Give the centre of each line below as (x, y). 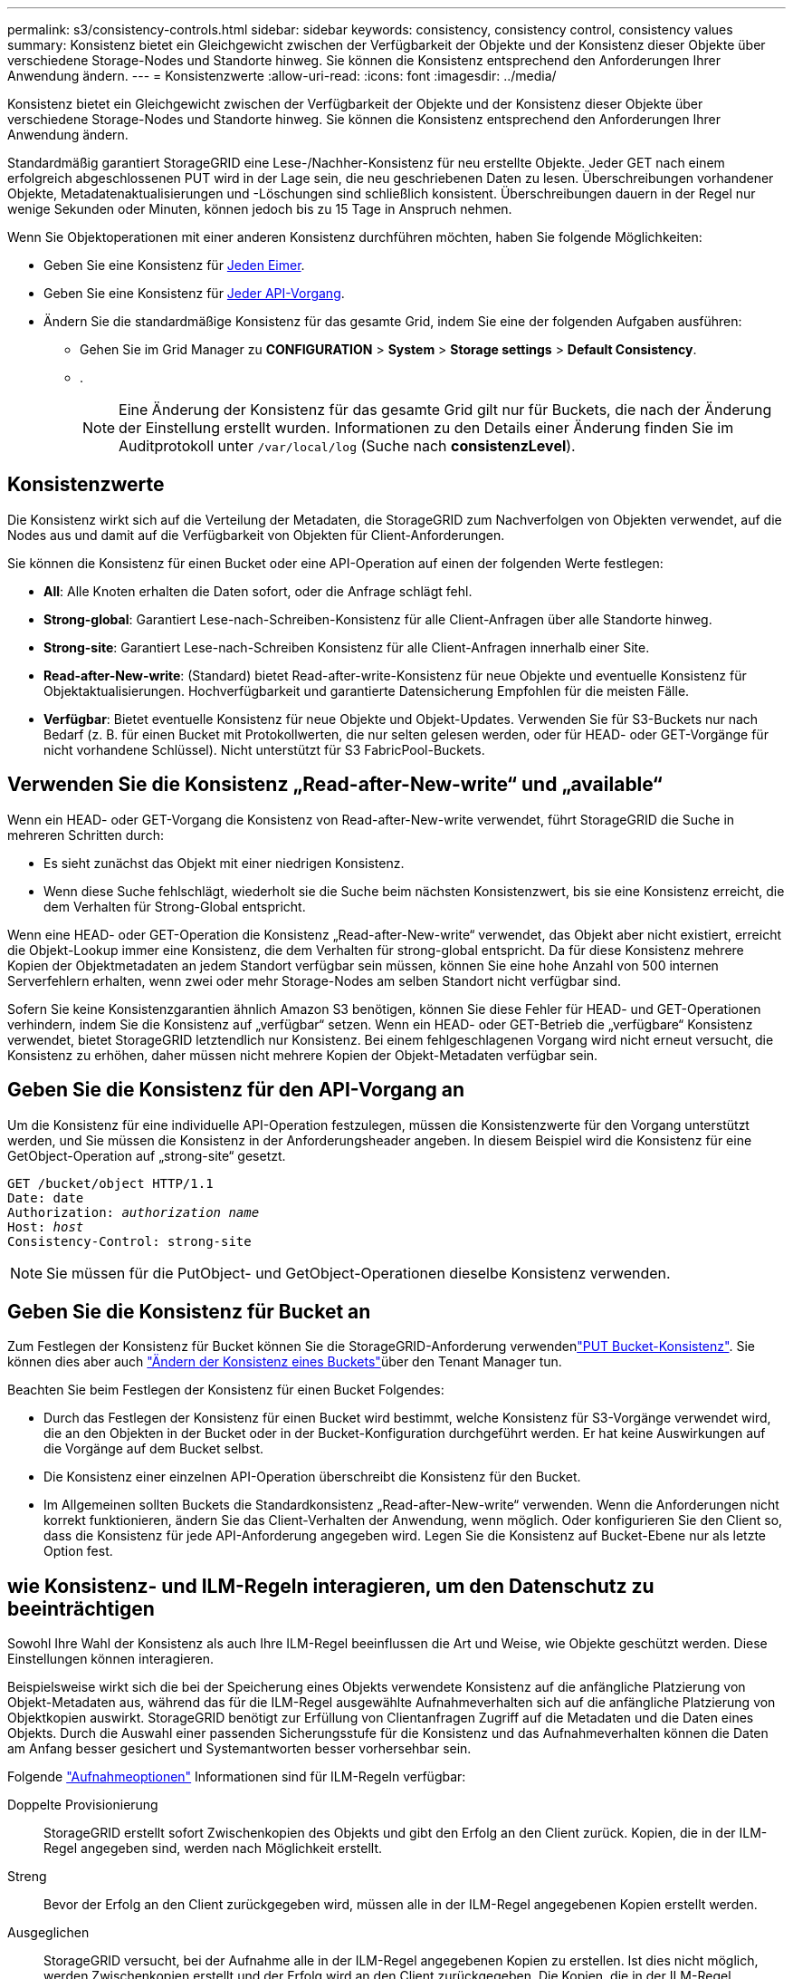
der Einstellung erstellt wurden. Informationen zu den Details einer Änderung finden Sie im (426, 428)
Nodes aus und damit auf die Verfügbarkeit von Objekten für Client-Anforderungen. (256, 535)
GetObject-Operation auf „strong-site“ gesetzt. (147, 1155)
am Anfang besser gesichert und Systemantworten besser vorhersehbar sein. (239, 1749)
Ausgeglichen (48, 1933)
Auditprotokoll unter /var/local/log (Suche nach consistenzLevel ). (347, 446)
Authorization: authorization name (134, 1212)
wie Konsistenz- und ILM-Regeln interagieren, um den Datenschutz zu (331, 1586)
